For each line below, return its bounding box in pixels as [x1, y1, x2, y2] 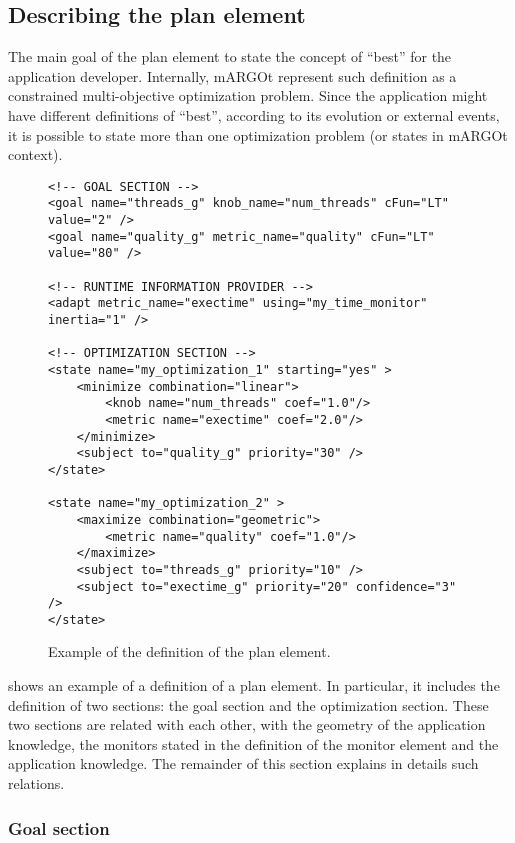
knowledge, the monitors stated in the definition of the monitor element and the [8, 733, 499, 754]
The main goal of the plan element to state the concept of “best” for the [8, 46, 452, 67]
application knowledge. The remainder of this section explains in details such [8, 753, 479, 774]
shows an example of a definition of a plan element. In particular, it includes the [8, 675, 500, 696]
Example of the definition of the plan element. [48, 641, 331, 662]
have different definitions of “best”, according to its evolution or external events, [8, 104, 500, 125]
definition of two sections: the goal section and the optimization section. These [8, 694, 489, 715]
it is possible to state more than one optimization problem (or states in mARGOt [8, 124, 508, 145]
